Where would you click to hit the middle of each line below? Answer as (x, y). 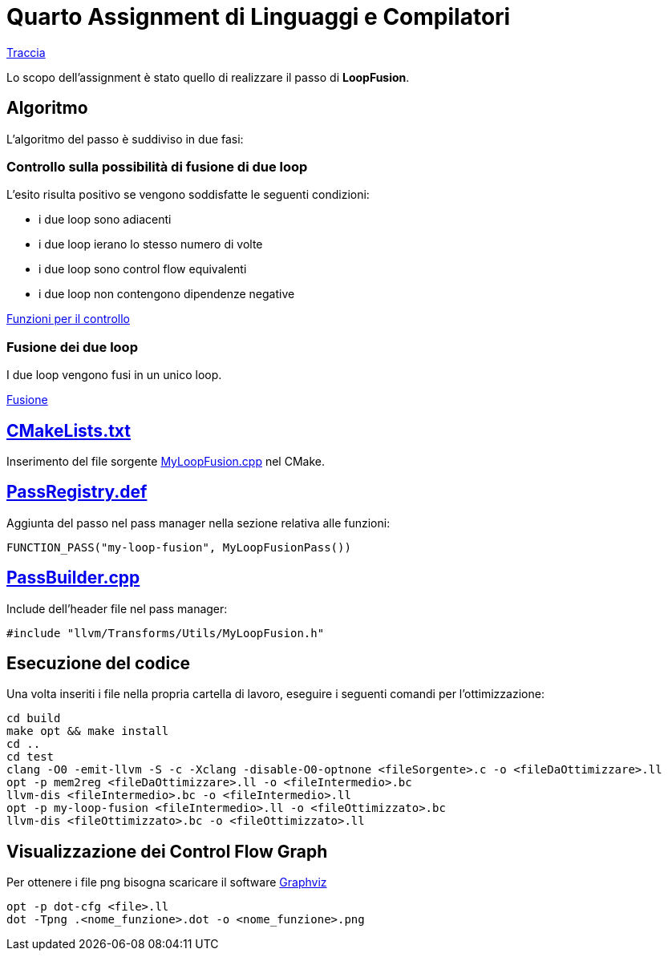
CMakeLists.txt (69, 430)
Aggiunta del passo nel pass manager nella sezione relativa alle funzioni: (198, 523)
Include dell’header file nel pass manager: (117, 608)
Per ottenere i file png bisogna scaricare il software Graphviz (167, 882)
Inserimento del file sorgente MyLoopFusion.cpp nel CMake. (166, 461)
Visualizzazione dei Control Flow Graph (167, 851)
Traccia (26, 52)
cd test (30, 757)
